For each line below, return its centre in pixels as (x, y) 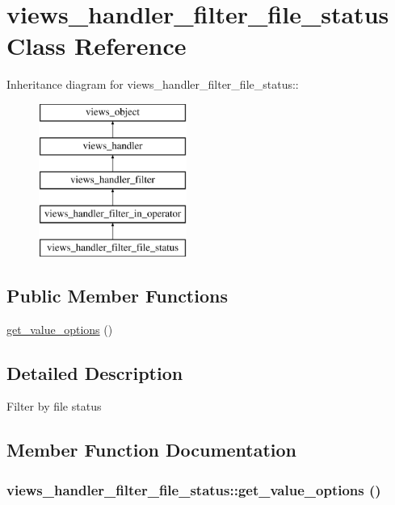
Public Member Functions (117, 295)
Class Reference (97, 46)
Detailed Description (95, 372)
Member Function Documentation (152, 450)
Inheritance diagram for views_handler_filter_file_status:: (153, 84)
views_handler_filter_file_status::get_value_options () (194, 489)
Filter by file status (54, 406)
